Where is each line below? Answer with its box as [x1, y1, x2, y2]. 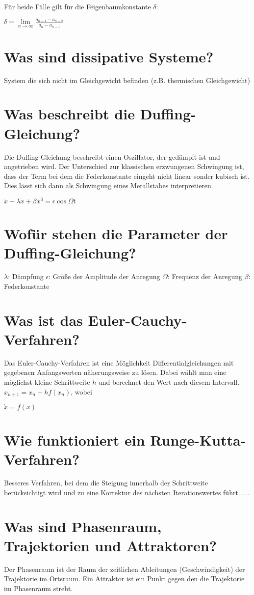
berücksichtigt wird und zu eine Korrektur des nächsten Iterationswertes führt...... [4, 487, 250, 497]
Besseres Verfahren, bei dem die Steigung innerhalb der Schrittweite [4, 478, 208, 488]
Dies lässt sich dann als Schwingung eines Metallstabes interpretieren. [4, 180, 213, 191]
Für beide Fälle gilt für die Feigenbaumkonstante [4, 1, 151, 11]
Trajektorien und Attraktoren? [4, 535, 217, 555]
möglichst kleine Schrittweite [4, 377, 90, 387]
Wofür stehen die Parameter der [4, 224, 228, 244]
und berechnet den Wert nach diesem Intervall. [98, 377, 240, 387]
